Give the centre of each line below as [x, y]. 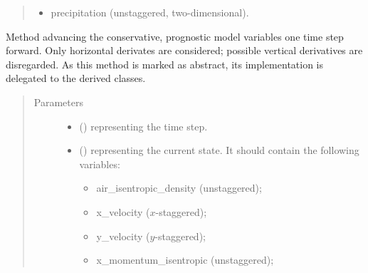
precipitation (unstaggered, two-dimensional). [150, 12]
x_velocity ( [123, 211]
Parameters [58, 102]
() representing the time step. [143, 126]
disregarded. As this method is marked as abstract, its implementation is [165, 64]
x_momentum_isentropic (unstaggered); [185, 260]
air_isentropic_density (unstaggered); [179, 188]
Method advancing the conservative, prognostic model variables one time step [175, 36]
